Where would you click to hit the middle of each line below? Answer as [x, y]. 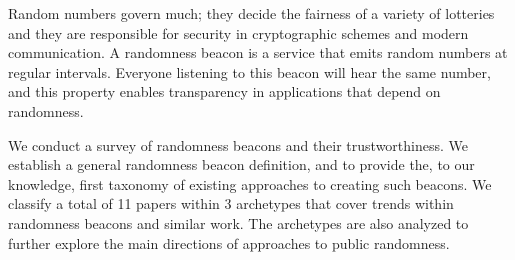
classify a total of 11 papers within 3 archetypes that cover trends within [231, 203]
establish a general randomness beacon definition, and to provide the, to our [241, 164]
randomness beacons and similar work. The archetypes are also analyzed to [238, 222]
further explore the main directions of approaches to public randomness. [229, 242]
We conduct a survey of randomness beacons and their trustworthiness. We [238, 144]
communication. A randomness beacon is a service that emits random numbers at [258, 52]
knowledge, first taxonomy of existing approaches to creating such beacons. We [250, 183]
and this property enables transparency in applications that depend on [224, 91]
